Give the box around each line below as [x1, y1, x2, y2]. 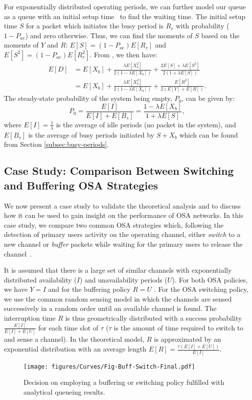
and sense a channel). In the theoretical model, [4, 334, 144, 344]
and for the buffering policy [48, 284, 131, 294]
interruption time [4, 313, 56, 323]
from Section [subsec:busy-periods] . [4, 139, 109, 149]
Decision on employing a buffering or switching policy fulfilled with [23, 377, 225, 387]
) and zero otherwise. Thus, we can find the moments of [25, 30, 193, 40]
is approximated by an [154, 334, 221, 344]
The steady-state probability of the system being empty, [4, 93, 172, 103]
